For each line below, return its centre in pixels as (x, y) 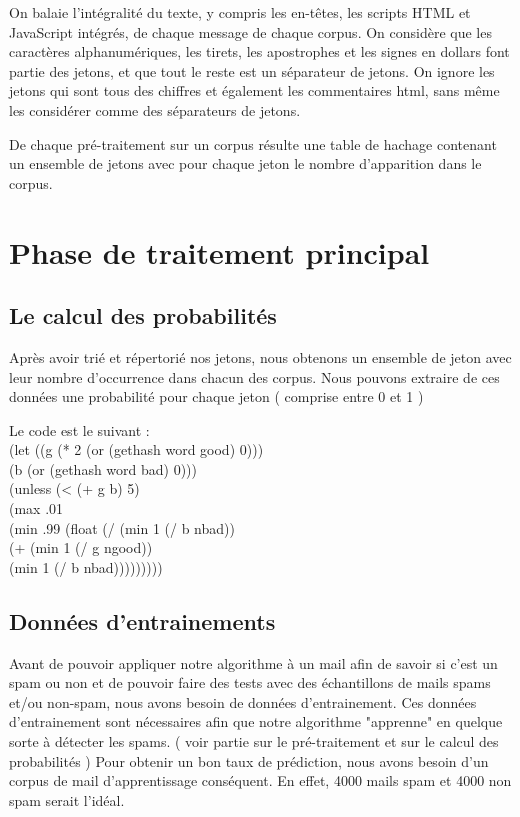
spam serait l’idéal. (67, 799)
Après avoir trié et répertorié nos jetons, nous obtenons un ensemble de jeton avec (260, 356)
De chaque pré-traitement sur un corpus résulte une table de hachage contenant (253, 143)
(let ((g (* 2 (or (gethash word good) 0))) (136, 449)
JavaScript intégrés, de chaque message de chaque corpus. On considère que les (250, 31)
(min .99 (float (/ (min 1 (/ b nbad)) (122, 527)
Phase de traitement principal (219, 251)
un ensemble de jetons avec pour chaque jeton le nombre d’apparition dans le (245, 163)
